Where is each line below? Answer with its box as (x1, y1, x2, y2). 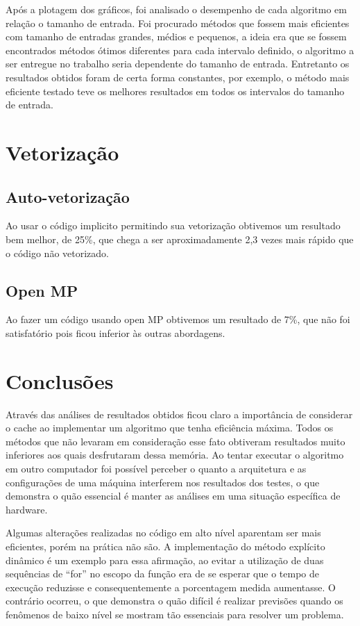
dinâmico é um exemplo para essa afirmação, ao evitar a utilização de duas (6, 552, 324, 567)
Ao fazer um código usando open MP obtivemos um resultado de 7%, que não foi (6, 312, 350, 327)
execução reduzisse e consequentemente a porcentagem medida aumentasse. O (6, 579, 336, 594)
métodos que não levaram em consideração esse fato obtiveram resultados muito (6, 434, 345, 448)
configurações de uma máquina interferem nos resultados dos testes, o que (6, 475, 320, 489)
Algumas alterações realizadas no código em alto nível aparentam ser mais (6, 525, 321, 540)
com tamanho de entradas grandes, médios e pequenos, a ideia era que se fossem (6, 29, 347, 44)
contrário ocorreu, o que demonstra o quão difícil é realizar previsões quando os (6, 593, 343, 608)
